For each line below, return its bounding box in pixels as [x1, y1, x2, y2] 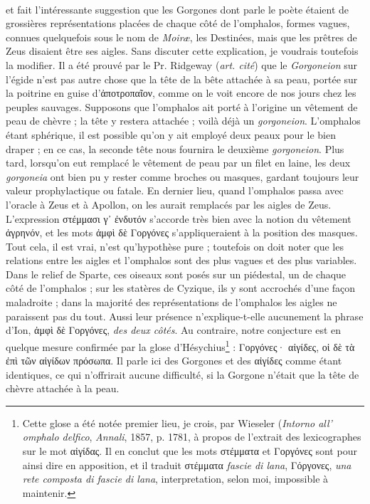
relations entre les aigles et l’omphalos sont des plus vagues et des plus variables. [6, 253, 357, 268]
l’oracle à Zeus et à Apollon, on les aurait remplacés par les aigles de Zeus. [6, 196, 332, 211]
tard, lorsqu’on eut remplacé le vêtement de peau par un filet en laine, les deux [6, 155, 351, 170]
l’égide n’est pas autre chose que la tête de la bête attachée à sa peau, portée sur [6, 71, 358, 86]
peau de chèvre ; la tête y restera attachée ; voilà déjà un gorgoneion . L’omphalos [6, 113, 361, 128]
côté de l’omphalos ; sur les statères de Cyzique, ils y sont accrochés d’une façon [6, 280, 356, 295]
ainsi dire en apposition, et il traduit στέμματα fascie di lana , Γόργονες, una [22, 457, 351, 472]
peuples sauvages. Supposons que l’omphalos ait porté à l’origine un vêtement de [6, 99, 358, 114]
